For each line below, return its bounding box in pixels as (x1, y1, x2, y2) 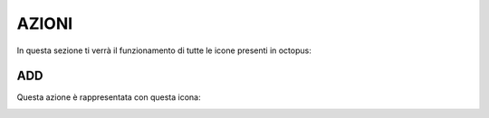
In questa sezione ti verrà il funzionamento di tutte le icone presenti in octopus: (16, 45, 312, 56)
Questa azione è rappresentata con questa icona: (16, 92, 201, 103)
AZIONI (16, 14, 73, 33)
